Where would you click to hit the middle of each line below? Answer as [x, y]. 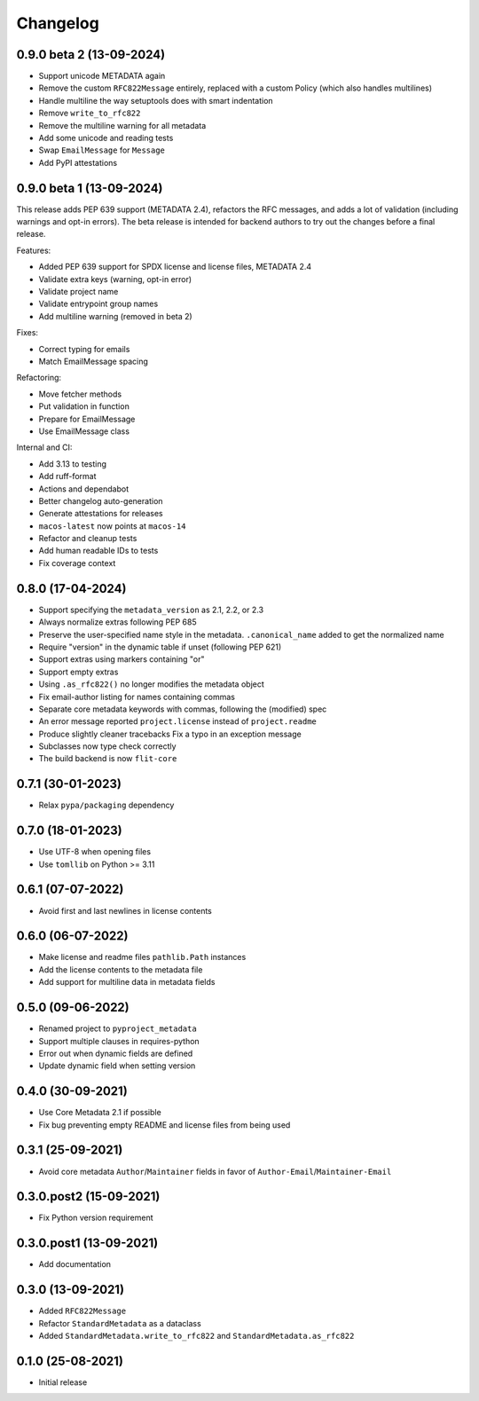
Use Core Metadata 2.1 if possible [100, 1113]
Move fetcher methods [80, 394]
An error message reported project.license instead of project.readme [177, 721]
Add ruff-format [67, 476]
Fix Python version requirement [96, 1218]
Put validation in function [84, 406]
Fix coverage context [77, 563]
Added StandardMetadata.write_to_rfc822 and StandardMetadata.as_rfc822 [196, 1336]
